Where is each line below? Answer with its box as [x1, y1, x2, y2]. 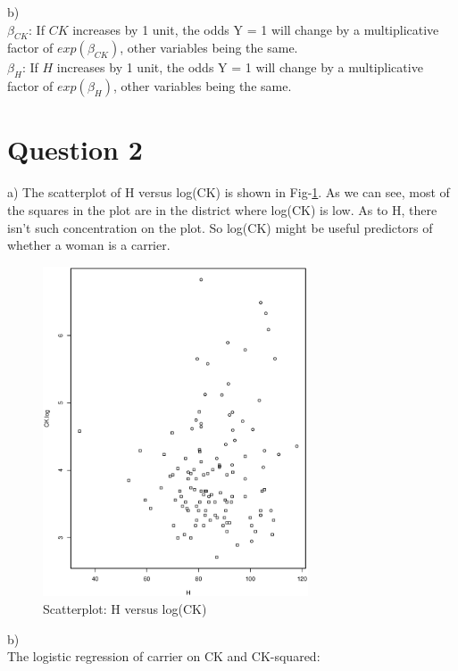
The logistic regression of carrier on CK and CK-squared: [7, 647, 321, 666]
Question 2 [7, 131, 143, 168]
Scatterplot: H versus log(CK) [43, 600, 207, 617]
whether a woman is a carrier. [7, 236, 171, 254]
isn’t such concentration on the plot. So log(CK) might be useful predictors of [7, 218, 433, 236]
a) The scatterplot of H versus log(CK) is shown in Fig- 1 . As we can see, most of [7, 183, 450, 202]
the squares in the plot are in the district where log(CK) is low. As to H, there [7, 200, 437, 219]
